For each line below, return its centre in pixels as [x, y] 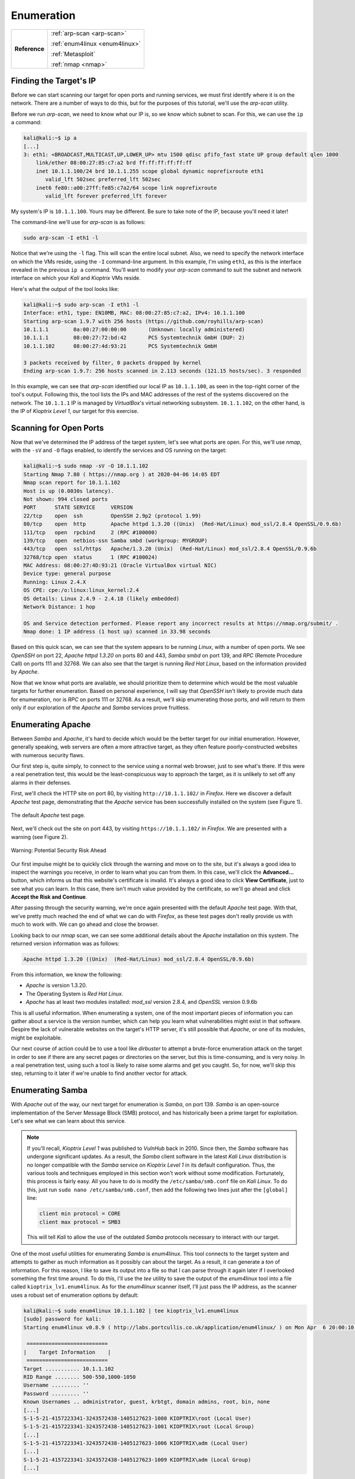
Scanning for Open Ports [57, 428]
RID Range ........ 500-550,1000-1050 [80, 1377]
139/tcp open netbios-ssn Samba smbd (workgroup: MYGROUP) [115, 540]
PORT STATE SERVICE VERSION [78, 508]
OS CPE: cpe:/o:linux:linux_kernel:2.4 [81, 590]
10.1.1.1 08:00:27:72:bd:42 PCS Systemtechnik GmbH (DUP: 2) [134, 338]
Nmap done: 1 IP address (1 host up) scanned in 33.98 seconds [117, 632]
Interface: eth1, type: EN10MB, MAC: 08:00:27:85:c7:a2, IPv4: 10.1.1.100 [134, 313]
